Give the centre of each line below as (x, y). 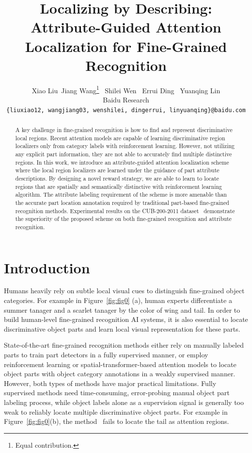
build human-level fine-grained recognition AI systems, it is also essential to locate (126, 319)
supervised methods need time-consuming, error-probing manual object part (117, 393)
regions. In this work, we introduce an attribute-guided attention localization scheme (122, 162)
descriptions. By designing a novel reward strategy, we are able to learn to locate (117, 178)
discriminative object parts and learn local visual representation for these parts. (122, 328)
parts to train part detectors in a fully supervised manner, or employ (106, 355)
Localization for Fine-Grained (126, 46)
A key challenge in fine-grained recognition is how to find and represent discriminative (124, 129)
